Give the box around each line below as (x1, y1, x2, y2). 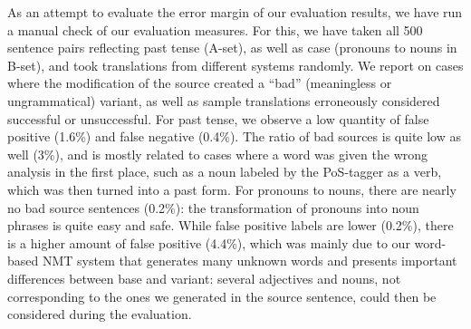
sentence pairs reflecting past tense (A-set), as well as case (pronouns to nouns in (7, 38, 457, 57)
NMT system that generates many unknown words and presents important (42, 251, 457, 270)
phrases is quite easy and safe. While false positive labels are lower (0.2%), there (7, 216, 454, 235)
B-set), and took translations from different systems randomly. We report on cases (7, 55, 464, 74)
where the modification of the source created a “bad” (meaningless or (7, 73, 392, 92)
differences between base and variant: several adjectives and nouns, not (7, 268, 401, 287)
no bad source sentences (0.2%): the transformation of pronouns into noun (7, 198, 419, 217)
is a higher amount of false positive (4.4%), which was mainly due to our (7, 233, 410, 252)
